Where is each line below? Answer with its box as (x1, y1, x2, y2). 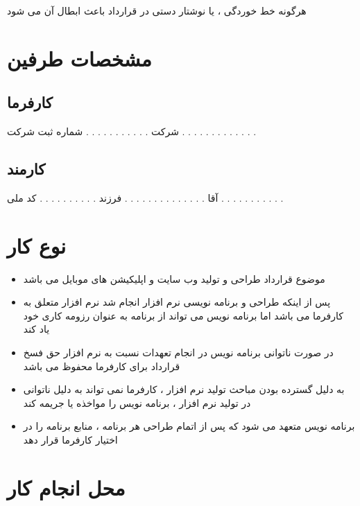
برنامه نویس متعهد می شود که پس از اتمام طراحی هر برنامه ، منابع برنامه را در (23, 419, 355, 433)
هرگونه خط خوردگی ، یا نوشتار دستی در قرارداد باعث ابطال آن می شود (7, 3, 307, 17)
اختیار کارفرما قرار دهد (23, 433, 118, 447)
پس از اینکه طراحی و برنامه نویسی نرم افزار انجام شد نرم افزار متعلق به (23, 295, 331, 309)
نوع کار (7, 231, 67, 259)
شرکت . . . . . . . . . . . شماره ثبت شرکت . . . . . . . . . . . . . (7, 124, 257, 139)
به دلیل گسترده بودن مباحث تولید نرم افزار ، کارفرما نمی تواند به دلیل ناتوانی (23, 382, 345, 396)
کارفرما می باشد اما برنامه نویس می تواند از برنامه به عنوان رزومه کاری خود (23, 308, 343, 322)
